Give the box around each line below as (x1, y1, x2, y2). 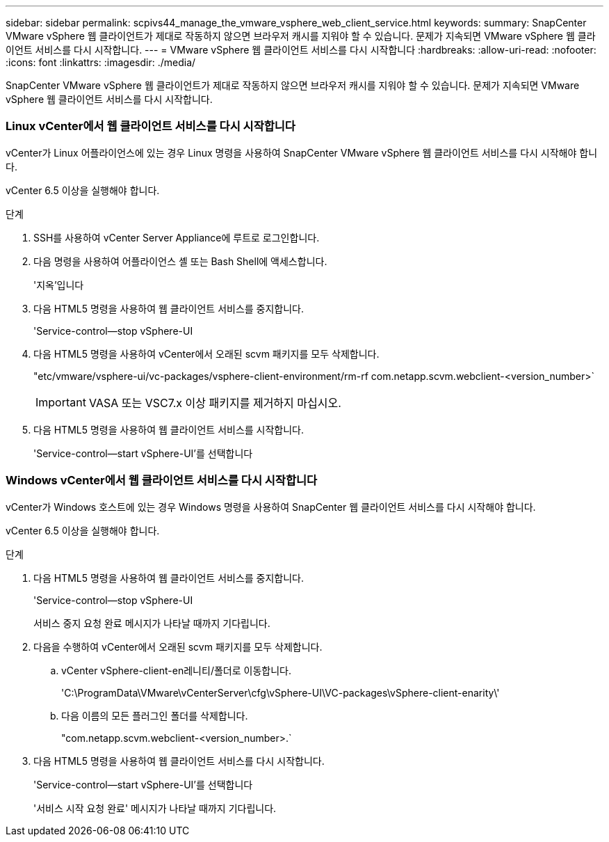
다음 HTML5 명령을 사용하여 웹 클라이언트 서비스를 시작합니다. (33, 423, 304, 436)
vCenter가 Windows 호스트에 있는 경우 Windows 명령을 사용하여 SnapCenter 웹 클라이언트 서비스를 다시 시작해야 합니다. (6, 500, 536, 513)
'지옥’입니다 (33, 278, 84, 291)
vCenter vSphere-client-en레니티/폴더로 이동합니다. (61, 664, 291, 676)
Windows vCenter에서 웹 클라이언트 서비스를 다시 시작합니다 (6, 473, 318, 488)
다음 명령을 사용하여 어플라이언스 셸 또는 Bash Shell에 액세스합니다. (33, 255, 327, 267)
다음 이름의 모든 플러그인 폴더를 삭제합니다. (61, 709, 248, 722)
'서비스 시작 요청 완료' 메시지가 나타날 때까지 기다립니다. (33, 802, 277, 814)
